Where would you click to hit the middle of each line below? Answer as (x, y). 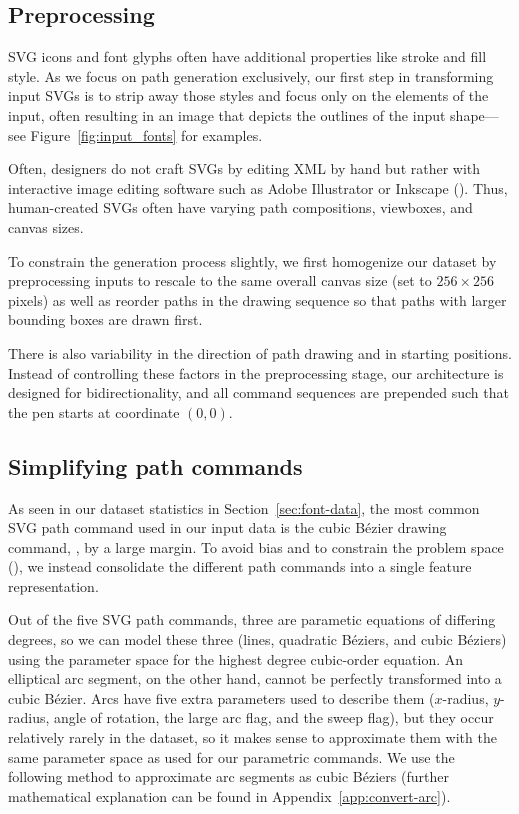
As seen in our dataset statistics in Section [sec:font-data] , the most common (244, 507)
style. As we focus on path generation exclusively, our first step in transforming (251, 75)
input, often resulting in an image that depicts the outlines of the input (227, 114)
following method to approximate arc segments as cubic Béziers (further (228, 776)
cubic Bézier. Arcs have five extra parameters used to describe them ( (221, 697)
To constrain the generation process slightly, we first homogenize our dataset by (252, 260)
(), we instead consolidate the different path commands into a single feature (240, 566)
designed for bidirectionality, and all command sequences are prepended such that (258, 392)
